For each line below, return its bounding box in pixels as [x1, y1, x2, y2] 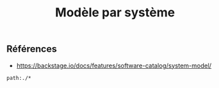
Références [6, 43, 57, 55]
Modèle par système [55, 5, 175, 20]
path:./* [6, 74, 32, 81]
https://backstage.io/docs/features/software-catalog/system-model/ [16, 61, 211, 70]
